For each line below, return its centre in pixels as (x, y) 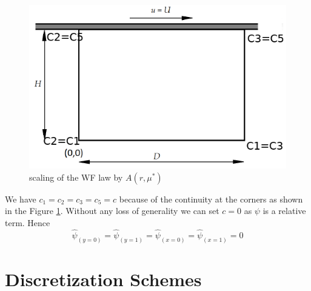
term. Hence (28, 222)
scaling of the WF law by (76, 177)
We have (21, 199)
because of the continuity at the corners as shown (211, 199)
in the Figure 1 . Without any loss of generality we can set (112, 211)
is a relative (284, 211)
